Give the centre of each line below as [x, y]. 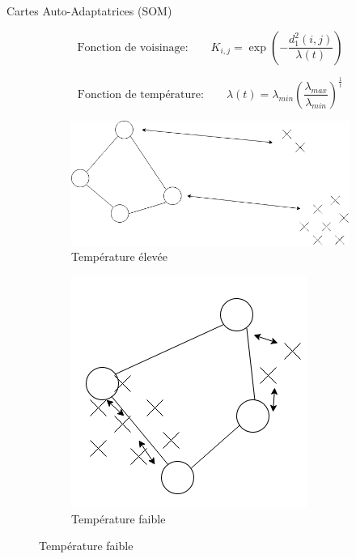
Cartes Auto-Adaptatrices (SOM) [89, 11]
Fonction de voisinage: [133, 47]
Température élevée [120, 256]
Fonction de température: [140, 94]
